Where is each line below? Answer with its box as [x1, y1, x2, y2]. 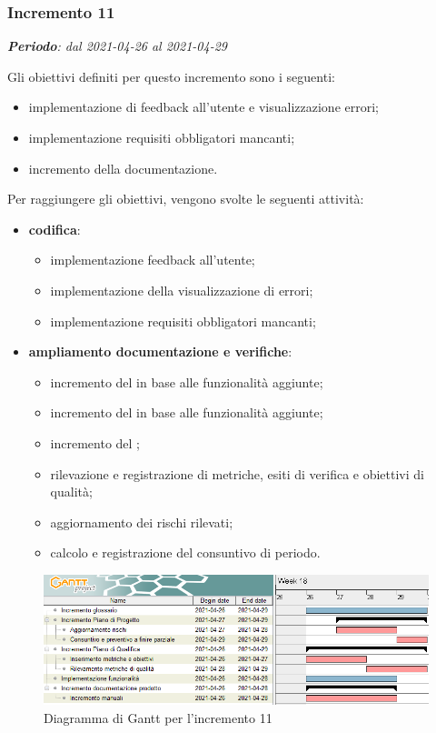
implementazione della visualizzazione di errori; [50, 280, 313, 299]
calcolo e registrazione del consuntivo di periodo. [50, 543, 321, 562]
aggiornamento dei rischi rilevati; [50, 512, 233, 531]
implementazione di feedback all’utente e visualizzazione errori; [28, 97, 379, 116]
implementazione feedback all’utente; [50, 250, 255, 269]
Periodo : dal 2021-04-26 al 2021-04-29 [7, 36, 227, 55]
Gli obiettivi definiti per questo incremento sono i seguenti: [7, 66, 335, 85]
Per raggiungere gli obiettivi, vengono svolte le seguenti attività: [7, 189, 364, 208]
